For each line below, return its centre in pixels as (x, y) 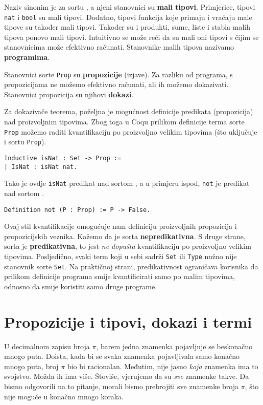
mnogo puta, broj (31, 366)
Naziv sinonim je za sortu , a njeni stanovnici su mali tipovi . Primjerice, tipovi (130, 7)
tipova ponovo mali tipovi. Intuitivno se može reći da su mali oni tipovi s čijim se (131, 37)
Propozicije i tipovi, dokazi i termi (128, 321)
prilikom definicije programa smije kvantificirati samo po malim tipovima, (119, 276)
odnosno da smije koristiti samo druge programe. (81, 286)
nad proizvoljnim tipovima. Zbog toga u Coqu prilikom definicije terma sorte (124, 122)
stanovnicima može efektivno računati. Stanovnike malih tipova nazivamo (119, 47)
